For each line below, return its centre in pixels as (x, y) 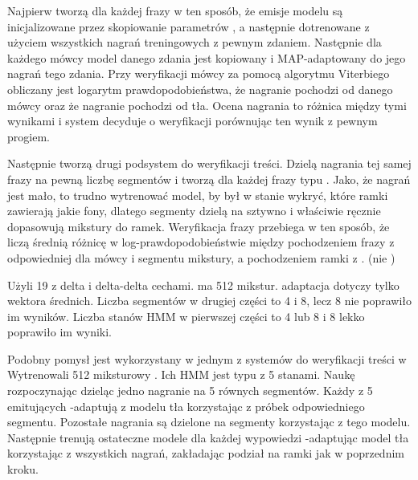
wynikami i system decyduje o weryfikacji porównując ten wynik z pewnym (193, 121)
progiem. (29, 136)
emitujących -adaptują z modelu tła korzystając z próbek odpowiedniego (186, 406)
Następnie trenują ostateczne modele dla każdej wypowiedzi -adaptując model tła (208, 437)
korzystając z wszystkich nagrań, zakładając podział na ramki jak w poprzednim (206, 453)
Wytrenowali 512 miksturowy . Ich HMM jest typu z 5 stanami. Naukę (181, 374)
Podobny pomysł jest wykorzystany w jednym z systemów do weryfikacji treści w (207, 358)
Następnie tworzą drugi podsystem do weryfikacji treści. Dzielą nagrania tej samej (209, 163)
